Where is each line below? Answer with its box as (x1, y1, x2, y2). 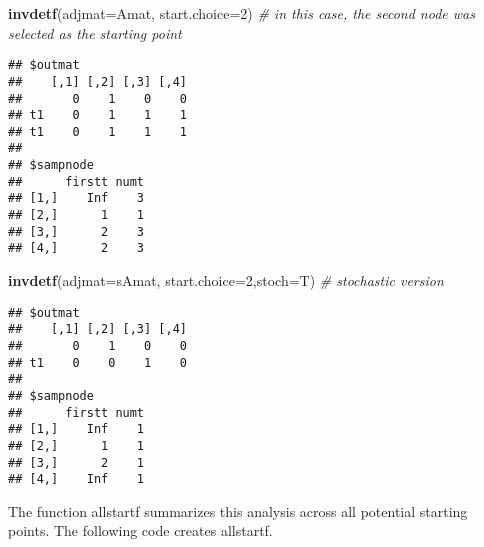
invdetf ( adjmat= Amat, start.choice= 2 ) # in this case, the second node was (8, 3, 475, 23)
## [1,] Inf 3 (8, 191, 145, 206)
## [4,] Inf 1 (8, 472, 145, 487)
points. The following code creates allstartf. (8, 520, 273, 541)
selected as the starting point (8, 22, 182, 43)
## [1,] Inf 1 (8, 422, 145, 437)
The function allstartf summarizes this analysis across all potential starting (8, 500, 468, 521)
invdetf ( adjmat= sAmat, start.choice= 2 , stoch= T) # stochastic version (8, 270, 444, 291)
